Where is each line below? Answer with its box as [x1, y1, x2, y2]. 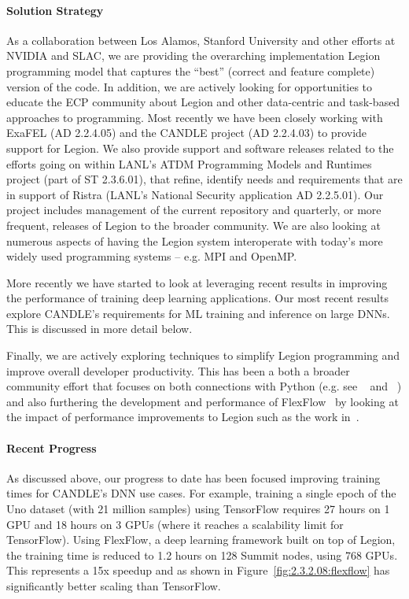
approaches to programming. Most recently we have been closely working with [6, 109, 383, 125]
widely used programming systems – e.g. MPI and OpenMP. [6, 248, 297, 264]
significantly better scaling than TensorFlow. [6, 578, 221, 593]
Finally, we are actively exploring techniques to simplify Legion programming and [6, 347, 400, 364]
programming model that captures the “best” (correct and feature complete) [6, 62, 375, 79]
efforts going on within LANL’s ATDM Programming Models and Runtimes [6, 155, 372, 172]
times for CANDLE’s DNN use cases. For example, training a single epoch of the [6, 485, 396, 501]
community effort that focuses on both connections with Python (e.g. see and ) [6, 378, 402, 394]
